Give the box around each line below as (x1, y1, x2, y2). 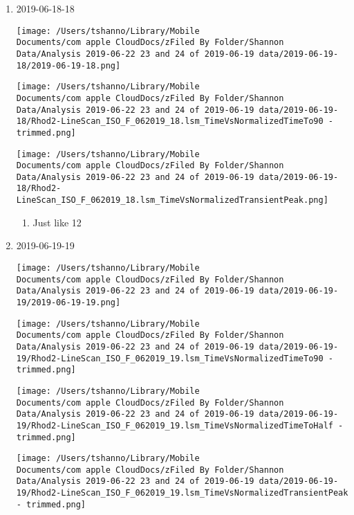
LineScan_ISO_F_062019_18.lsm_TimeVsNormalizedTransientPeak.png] (16, 195, 328, 206)
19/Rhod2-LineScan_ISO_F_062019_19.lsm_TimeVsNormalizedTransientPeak (16, 488, 348, 498)
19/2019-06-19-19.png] (16, 297, 121, 307)
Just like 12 (32, 215, 82, 229)
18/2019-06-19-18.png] (16, 60, 121, 71)
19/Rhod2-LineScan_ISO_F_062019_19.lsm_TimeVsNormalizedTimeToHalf (16, 420, 333, 431)
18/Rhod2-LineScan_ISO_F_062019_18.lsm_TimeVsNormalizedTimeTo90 (16, 116, 324, 127)
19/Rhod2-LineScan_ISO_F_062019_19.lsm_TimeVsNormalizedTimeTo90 (16, 353, 324, 363)
